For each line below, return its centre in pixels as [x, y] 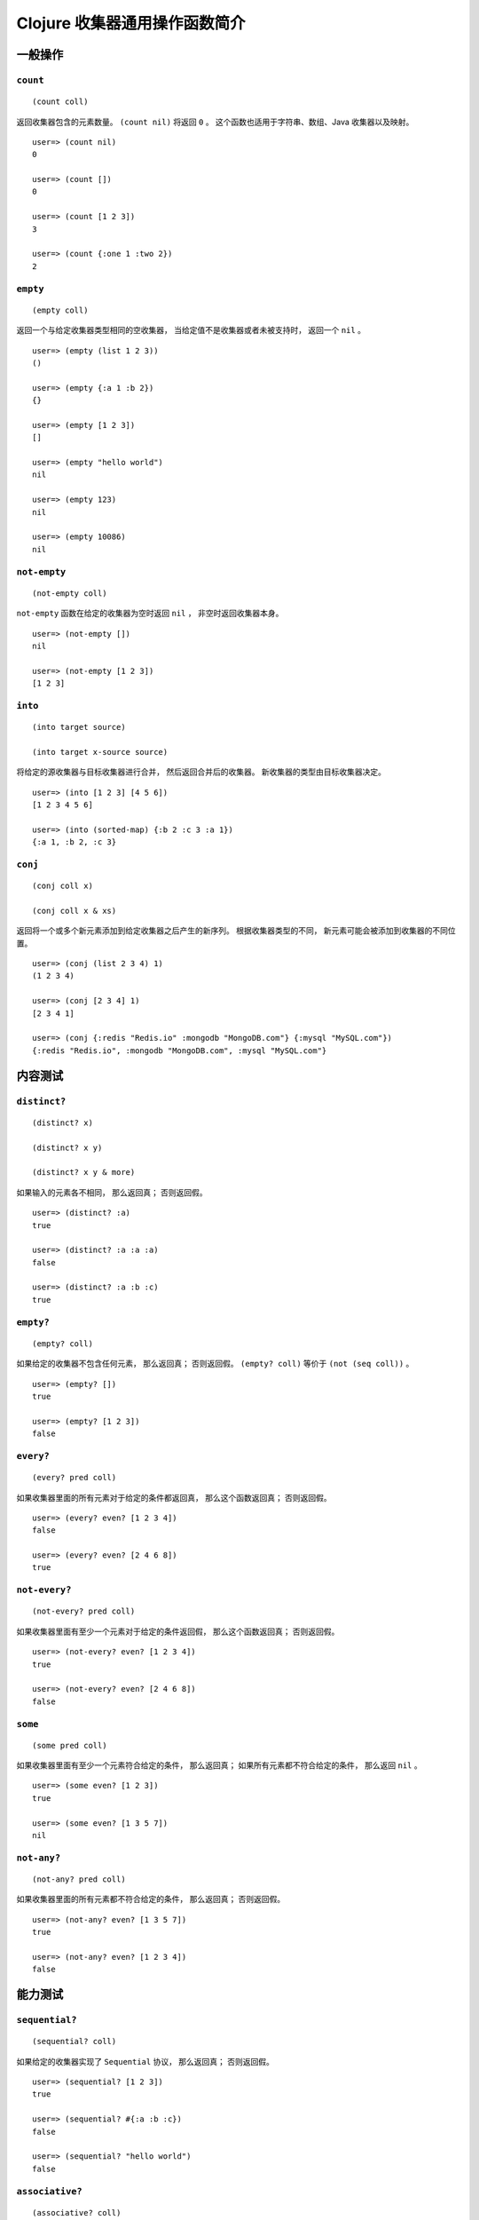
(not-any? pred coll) [79, 1879]
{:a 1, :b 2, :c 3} [75, 842]
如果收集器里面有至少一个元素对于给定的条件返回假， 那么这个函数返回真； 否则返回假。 [178, 1631]
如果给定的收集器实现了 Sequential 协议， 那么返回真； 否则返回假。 [145, 2061]
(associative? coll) [77, 2212]
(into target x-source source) [100, 752]
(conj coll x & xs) [75, 911]
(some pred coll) [70, 1745]
